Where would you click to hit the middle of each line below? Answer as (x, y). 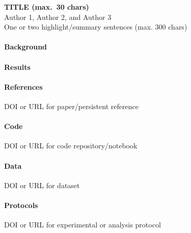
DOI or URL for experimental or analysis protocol (83, 225)
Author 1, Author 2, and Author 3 (58, 17)
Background (26, 47)
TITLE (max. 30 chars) (47, 7)
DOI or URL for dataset (42, 185)
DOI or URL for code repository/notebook (71, 146)
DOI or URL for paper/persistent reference (71, 106)
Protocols (21, 205)
